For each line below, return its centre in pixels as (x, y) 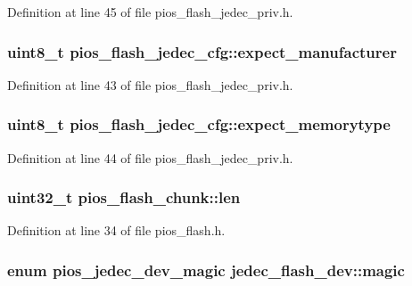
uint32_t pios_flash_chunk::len (124, 197)
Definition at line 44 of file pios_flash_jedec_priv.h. (150, 157)
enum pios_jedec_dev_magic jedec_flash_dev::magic (206, 270)
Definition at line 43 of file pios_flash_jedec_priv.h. (150, 84)
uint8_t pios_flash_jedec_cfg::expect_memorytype (199, 124)
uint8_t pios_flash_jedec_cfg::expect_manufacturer (202, 51)
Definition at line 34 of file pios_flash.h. (116, 230)
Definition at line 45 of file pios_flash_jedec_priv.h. (150, 12)
